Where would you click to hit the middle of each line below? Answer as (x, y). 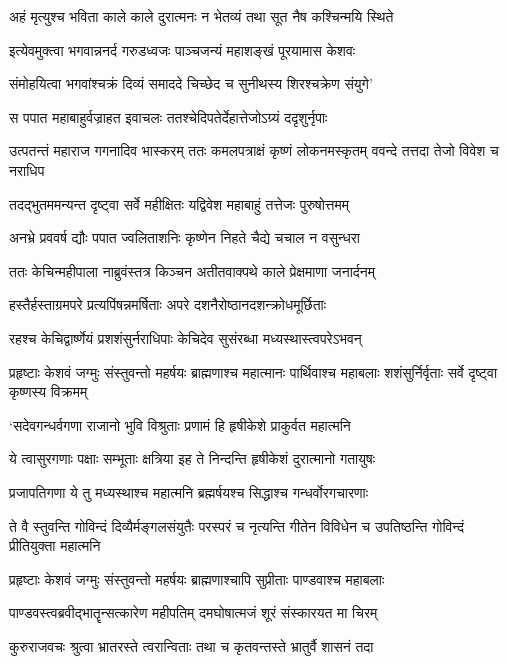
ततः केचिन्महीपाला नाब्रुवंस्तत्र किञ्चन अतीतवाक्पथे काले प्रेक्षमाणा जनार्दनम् (192, 270)
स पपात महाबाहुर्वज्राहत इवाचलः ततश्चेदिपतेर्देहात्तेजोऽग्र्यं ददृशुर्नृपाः (168, 116)
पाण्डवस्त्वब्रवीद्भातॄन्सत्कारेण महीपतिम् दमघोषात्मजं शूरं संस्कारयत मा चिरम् (193, 612)
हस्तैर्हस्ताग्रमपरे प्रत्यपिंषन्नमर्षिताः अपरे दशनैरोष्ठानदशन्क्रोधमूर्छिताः (168, 304)
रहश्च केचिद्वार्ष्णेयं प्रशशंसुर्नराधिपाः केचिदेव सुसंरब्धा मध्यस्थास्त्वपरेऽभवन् (185, 337)
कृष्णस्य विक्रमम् (48, 391)
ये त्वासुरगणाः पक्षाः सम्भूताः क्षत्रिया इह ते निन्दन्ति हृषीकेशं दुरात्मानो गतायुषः (192, 458)
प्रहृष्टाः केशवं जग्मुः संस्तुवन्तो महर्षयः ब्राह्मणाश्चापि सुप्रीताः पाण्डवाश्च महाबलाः (197, 578)
